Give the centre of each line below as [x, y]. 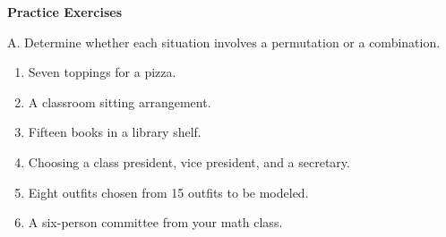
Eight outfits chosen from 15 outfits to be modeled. [168, 192]
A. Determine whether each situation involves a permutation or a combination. [224, 42]
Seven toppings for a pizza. [102, 72]
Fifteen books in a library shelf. [115, 132]
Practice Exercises [65, 12]
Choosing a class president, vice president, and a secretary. [189, 161]
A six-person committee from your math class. [155, 222]
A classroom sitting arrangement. [120, 102]
